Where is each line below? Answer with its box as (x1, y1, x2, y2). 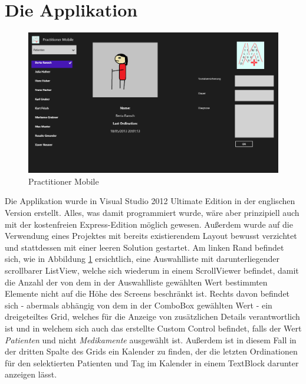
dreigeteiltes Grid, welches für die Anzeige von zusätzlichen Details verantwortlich (5, 310, 300, 323)
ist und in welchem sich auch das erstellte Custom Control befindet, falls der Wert (5, 321, 302, 334)
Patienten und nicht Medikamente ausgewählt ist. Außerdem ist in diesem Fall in (5, 333, 297, 346)
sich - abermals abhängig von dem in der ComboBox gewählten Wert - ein (5, 298, 272, 311)
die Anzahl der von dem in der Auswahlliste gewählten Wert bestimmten (5, 275, 268, 288)
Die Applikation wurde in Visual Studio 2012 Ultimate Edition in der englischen (5, 195, 295, 207)
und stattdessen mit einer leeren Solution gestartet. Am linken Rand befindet (5, 241, 284, 253)
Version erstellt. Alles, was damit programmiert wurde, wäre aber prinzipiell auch (5, 206, 300, 218)
